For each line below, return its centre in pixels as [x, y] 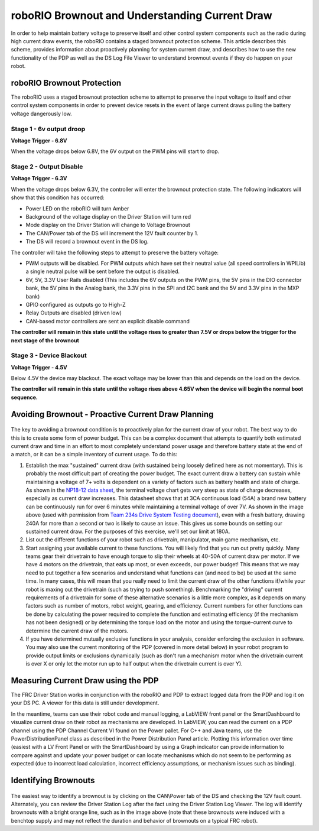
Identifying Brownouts [53, 780]
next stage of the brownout [45, 340]
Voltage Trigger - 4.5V [39, 367]
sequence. [25, 397]
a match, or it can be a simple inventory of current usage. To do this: [94, 455]
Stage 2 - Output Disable [47, 167]
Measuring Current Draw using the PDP [85, 681]
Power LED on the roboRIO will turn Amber [77, 208]
